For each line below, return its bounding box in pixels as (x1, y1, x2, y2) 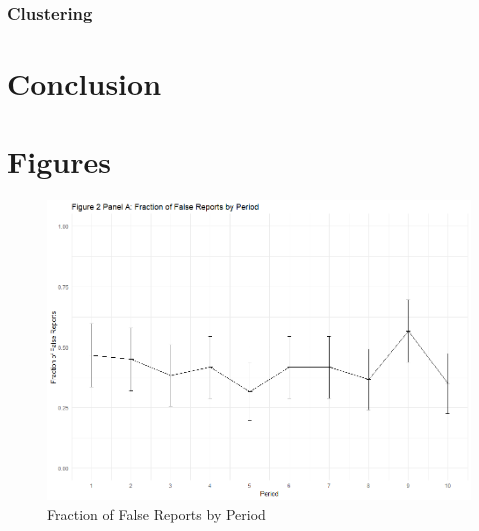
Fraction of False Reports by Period (47, 504, 266, 525)
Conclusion (7, 63, 162, 104)
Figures (7, 141, 111, 182)
